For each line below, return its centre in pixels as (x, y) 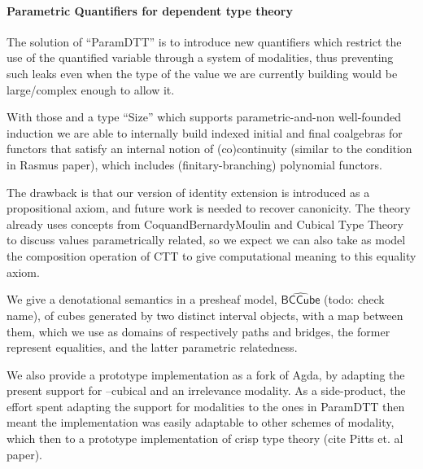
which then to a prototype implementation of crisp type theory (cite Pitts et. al (205, 438)
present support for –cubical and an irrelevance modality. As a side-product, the (206, 390)
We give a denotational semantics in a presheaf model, (142, 299)
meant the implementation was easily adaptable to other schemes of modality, (201, 422)
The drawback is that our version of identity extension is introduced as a (188, 192)
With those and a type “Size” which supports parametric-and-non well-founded (204, 117)
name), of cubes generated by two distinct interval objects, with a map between (205, 315)
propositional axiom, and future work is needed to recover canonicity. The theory (209, 208)
